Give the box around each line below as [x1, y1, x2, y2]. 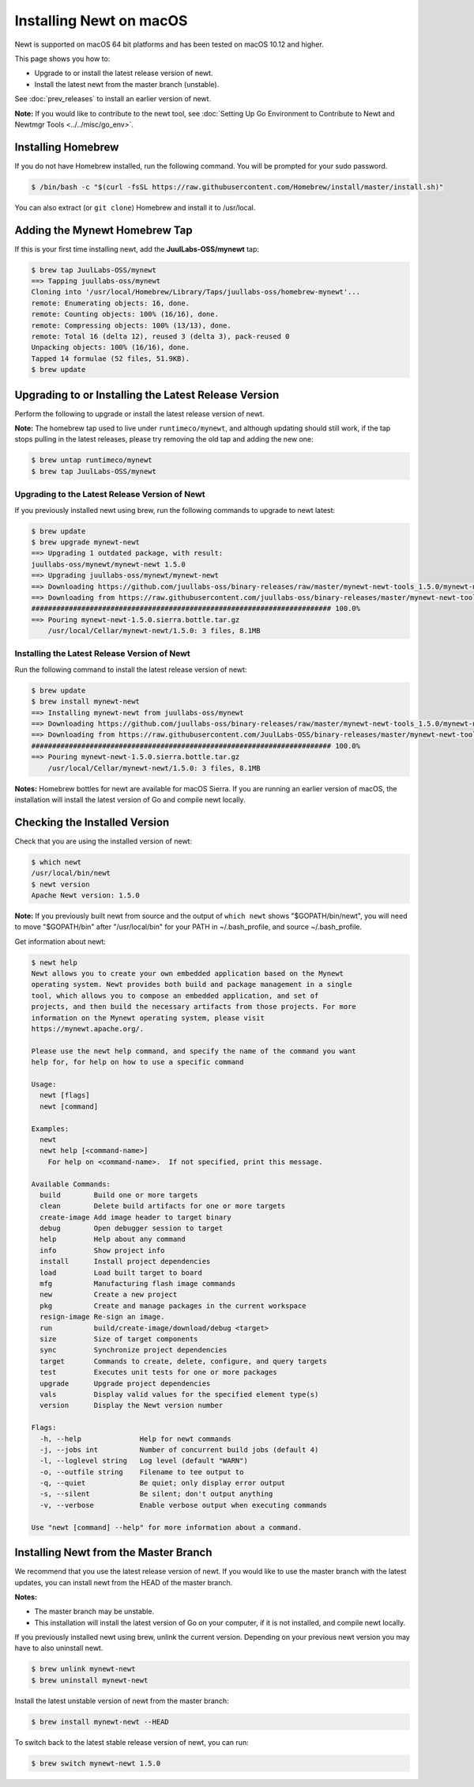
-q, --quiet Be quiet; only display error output [39, 1478, 286, 1488]
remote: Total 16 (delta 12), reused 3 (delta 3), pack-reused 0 [31, 332, 290, 340]
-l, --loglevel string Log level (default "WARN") [39, 1456, 248, 1466]
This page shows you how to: [14, 54, 111, 63]
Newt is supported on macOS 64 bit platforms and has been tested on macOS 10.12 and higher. [14, 40, 324, 49]
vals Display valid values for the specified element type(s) [39, 1390, 319, 1398]
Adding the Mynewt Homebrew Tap [14, 223, 193, 237]
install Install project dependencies [39, 1257, 211, 1266]
